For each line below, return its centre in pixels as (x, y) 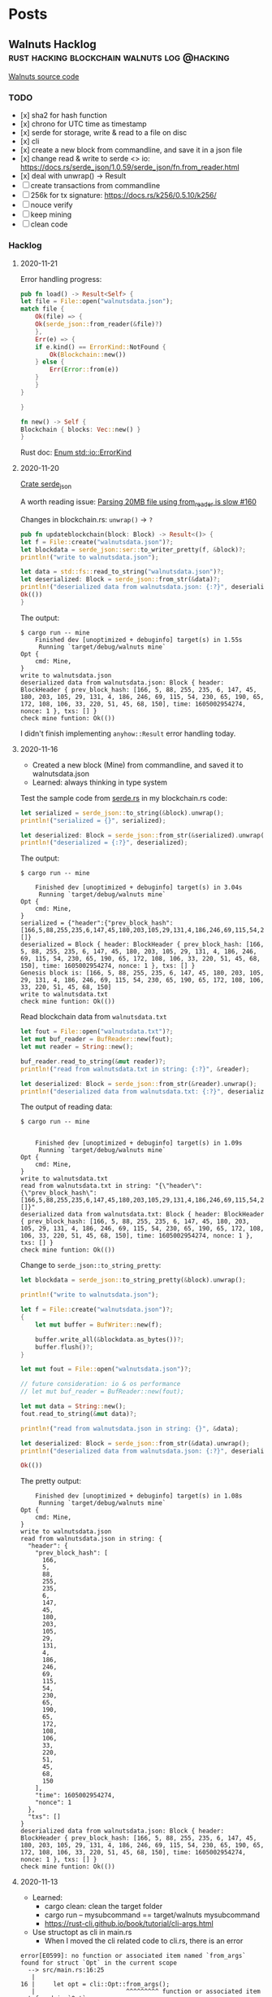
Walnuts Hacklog (53, 44)
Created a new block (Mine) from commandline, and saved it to (138, 765)
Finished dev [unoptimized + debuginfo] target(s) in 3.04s (139, 888)
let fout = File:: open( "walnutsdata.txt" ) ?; (97, 1031)
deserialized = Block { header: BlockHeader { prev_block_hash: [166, (142, 945)
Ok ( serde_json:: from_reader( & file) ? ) (99, 324)
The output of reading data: (66, 1107)
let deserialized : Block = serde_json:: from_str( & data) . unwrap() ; (135, 1443)
